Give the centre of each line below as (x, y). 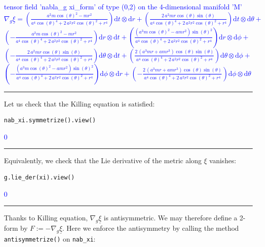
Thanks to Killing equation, (46, 218)
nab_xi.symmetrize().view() (50, 121)
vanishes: (223, 160)
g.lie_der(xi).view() (39, 177)
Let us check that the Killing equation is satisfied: (79, 103)
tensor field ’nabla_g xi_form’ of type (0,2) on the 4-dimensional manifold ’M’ (123, 6)
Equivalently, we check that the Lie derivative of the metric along (103, 160)
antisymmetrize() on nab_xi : (50, 238)
